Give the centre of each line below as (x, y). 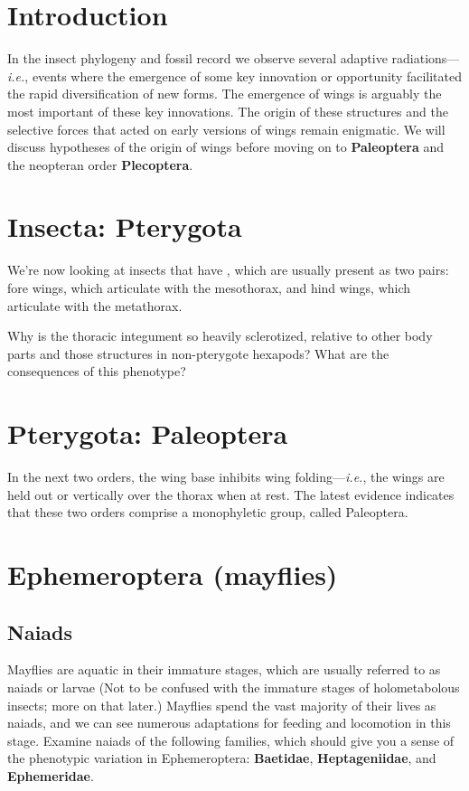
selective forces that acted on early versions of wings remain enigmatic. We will (226, 129)
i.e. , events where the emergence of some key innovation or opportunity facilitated (235, 75)
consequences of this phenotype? (97, 371)
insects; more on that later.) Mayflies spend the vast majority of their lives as (222, 705)
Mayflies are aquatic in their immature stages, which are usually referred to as (224, 669)
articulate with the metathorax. (95, 305)
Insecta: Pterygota (125, 226)
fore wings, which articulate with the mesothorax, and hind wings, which (209, 287)
